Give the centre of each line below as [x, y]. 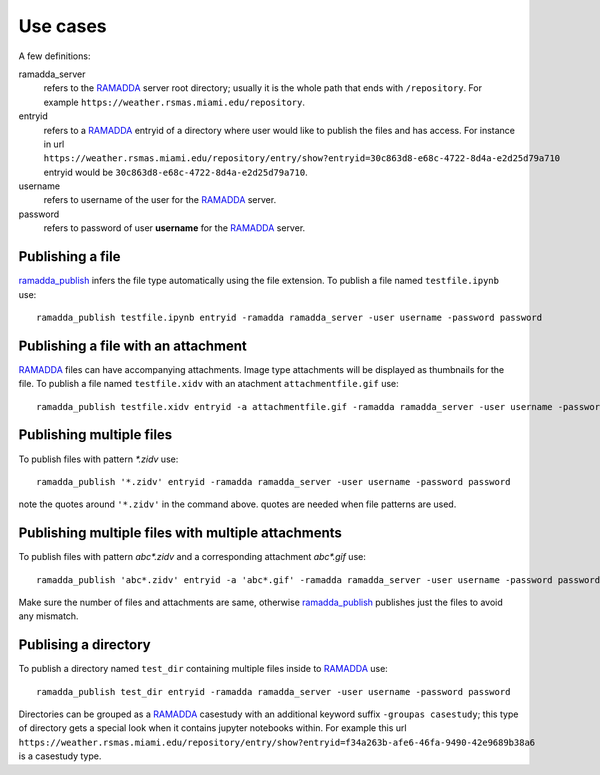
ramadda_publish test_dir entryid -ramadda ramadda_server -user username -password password [273, 691]
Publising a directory [84, 645]
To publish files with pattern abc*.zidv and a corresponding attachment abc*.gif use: [192, 557]
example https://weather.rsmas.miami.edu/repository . [174, 102]
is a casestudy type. [60, 756]
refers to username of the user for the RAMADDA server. [160, 200]
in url [54, 144]
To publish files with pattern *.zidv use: [98, 459]
